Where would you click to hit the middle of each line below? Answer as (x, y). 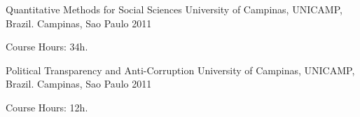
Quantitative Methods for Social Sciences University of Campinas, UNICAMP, (174, 9)
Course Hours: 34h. (47, 47)
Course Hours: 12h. (47, 107)
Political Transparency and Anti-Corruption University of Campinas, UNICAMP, (180, 70)
